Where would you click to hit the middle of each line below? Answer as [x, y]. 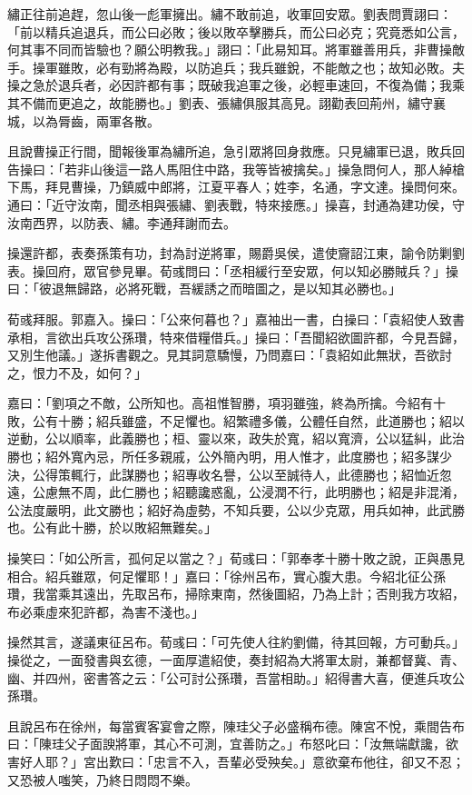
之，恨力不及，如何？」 [77, 372]
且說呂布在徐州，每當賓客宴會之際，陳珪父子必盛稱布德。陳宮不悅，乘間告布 [236, 725]
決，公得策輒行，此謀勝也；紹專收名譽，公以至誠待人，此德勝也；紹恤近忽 [230, 474]
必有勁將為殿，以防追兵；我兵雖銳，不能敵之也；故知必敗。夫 [280, 67]
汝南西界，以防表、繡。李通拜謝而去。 [122, 222]
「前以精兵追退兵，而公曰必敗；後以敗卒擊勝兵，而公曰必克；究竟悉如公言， [236, 31]
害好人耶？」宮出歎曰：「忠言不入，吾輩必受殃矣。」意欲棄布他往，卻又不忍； [236, 761]
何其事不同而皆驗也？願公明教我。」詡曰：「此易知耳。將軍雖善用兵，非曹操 [230, 50]
